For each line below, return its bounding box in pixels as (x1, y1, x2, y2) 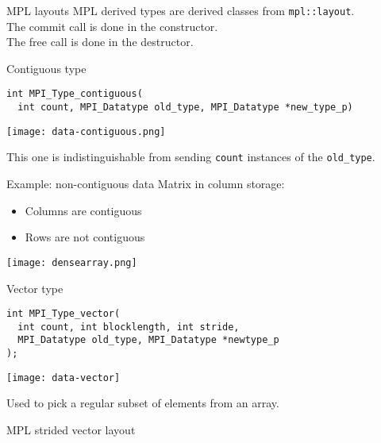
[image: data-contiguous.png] (6, 125, 166, 137)
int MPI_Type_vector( (6, 308, 121, 320)
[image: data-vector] (6, 372, 121, 383)
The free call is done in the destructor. (6, 33, 194, 50)
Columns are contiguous (25, 202, 142, 218)
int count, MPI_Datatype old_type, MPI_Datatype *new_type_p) (17, 102, 353, 114)
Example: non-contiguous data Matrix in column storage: (6, 175, 285, 192)
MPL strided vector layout (6, 421, 136, 437)
